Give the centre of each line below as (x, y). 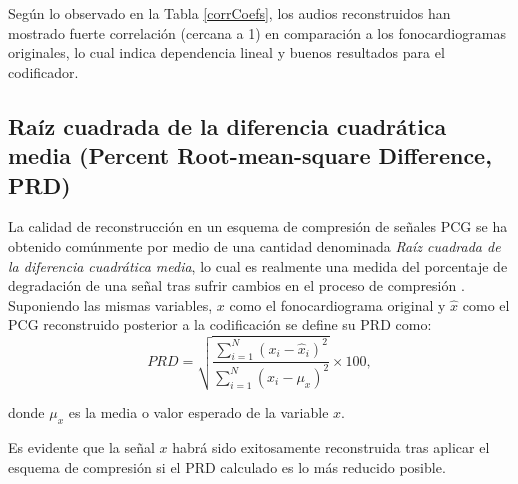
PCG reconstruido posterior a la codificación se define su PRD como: (220, 324)
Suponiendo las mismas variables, (110, 304)
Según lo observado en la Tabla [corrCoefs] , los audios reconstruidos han (229, 13)
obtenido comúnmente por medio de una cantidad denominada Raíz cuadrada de (254, 245)
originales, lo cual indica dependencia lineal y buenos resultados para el (226, 52)
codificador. (43, 71)
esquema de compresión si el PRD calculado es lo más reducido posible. (227, 466)
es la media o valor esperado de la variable (198, 412)
